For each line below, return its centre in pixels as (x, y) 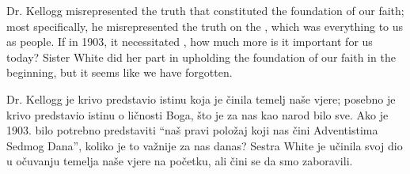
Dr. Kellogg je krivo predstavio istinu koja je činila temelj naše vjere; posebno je (201, 98)
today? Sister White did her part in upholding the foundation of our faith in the (201, 57)
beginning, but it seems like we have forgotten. (120, 72)
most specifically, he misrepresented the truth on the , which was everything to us (205, 26)
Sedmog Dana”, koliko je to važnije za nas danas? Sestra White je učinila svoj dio (205, 145)
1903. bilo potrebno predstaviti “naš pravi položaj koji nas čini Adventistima (192, 130)
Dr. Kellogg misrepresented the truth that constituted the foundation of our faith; (205, 10)
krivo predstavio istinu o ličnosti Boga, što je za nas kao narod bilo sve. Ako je (197, 114)
